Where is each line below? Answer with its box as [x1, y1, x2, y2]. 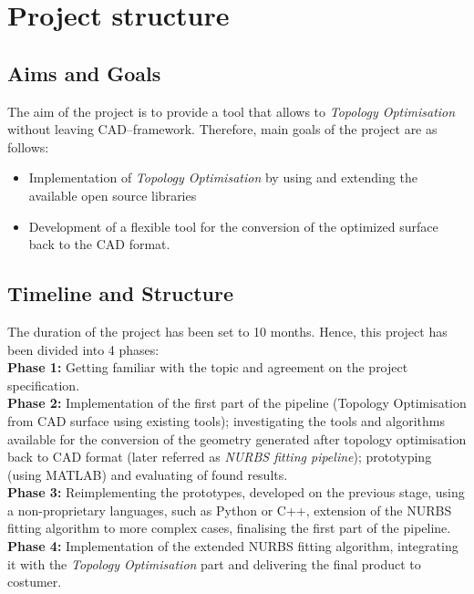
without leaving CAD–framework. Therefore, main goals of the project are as [7, 120, 438, 139]
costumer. [7, 572, 62, 591]
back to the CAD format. [28, 234, 170, 254]
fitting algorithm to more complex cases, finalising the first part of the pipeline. [7, 518, 451, 537]
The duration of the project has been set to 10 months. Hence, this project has [7, 321, 448, 340]
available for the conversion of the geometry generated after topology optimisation [7, 429, 467, 448]
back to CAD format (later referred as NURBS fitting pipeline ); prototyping [7, 447, 432, 466]
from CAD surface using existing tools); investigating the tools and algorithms [7, 411, 445, 430]
